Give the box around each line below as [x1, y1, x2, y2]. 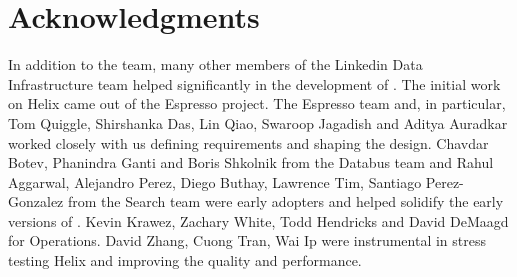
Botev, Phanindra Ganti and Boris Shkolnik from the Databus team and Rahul [8, 152, 494, 173]
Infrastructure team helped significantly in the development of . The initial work [8, 73, 501, 94]
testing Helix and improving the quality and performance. [8, 250, 362, 271]
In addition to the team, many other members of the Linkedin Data [8, 54, 423, 75]
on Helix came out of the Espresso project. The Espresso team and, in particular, [8, 93, 506, 114]
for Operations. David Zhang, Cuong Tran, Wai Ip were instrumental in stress [8, 230, 487, 251]
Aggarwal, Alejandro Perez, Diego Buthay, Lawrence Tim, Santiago [8, 171, 422, 192]
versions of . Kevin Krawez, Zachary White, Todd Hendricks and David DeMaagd [8, 210, 509, 231]
